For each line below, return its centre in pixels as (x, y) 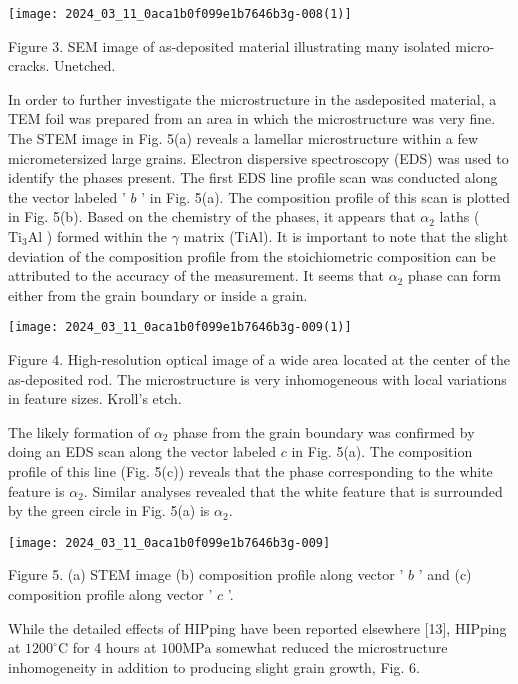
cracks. (29, 65)
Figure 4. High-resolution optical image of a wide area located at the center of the (259, 359)
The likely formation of (79, 431)
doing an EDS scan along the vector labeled (142, 451)
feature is (36, 490)
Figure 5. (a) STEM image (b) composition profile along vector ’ (206, 574)
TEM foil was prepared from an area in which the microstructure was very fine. (252, 118)
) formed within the (106, 236)
